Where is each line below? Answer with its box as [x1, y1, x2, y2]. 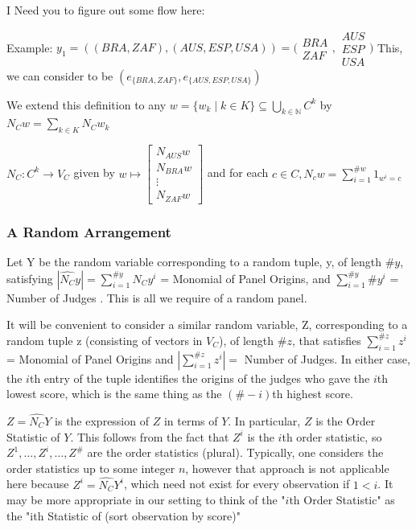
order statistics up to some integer [6, 459, 175, 476]
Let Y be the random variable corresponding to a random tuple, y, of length [6, 253, 382, 269]
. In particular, [228, 412, 301, 429]
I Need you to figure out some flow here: [6, 2, 205, 18]
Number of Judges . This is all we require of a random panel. [6, 289, 307, 306]
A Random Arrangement [6, 221, 171, 241]
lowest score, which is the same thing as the [6, 385, 222, 402]
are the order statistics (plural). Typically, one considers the [87, 444, 384, 461]
